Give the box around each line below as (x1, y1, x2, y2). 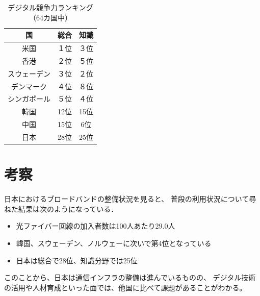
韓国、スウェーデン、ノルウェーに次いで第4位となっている (16, 237, 212, 248)
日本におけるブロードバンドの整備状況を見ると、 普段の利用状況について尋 (4, 193, 256, 204)
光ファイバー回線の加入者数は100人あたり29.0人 (16, 220, 175, 231)
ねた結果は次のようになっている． (4, 203, 118, 214)
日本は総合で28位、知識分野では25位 (16, 255, 138, 265)
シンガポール (8, 93, 50, 104)
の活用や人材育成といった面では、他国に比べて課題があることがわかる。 (4, 282, 247, 292)
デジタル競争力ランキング (8, 2, 93, 12)
